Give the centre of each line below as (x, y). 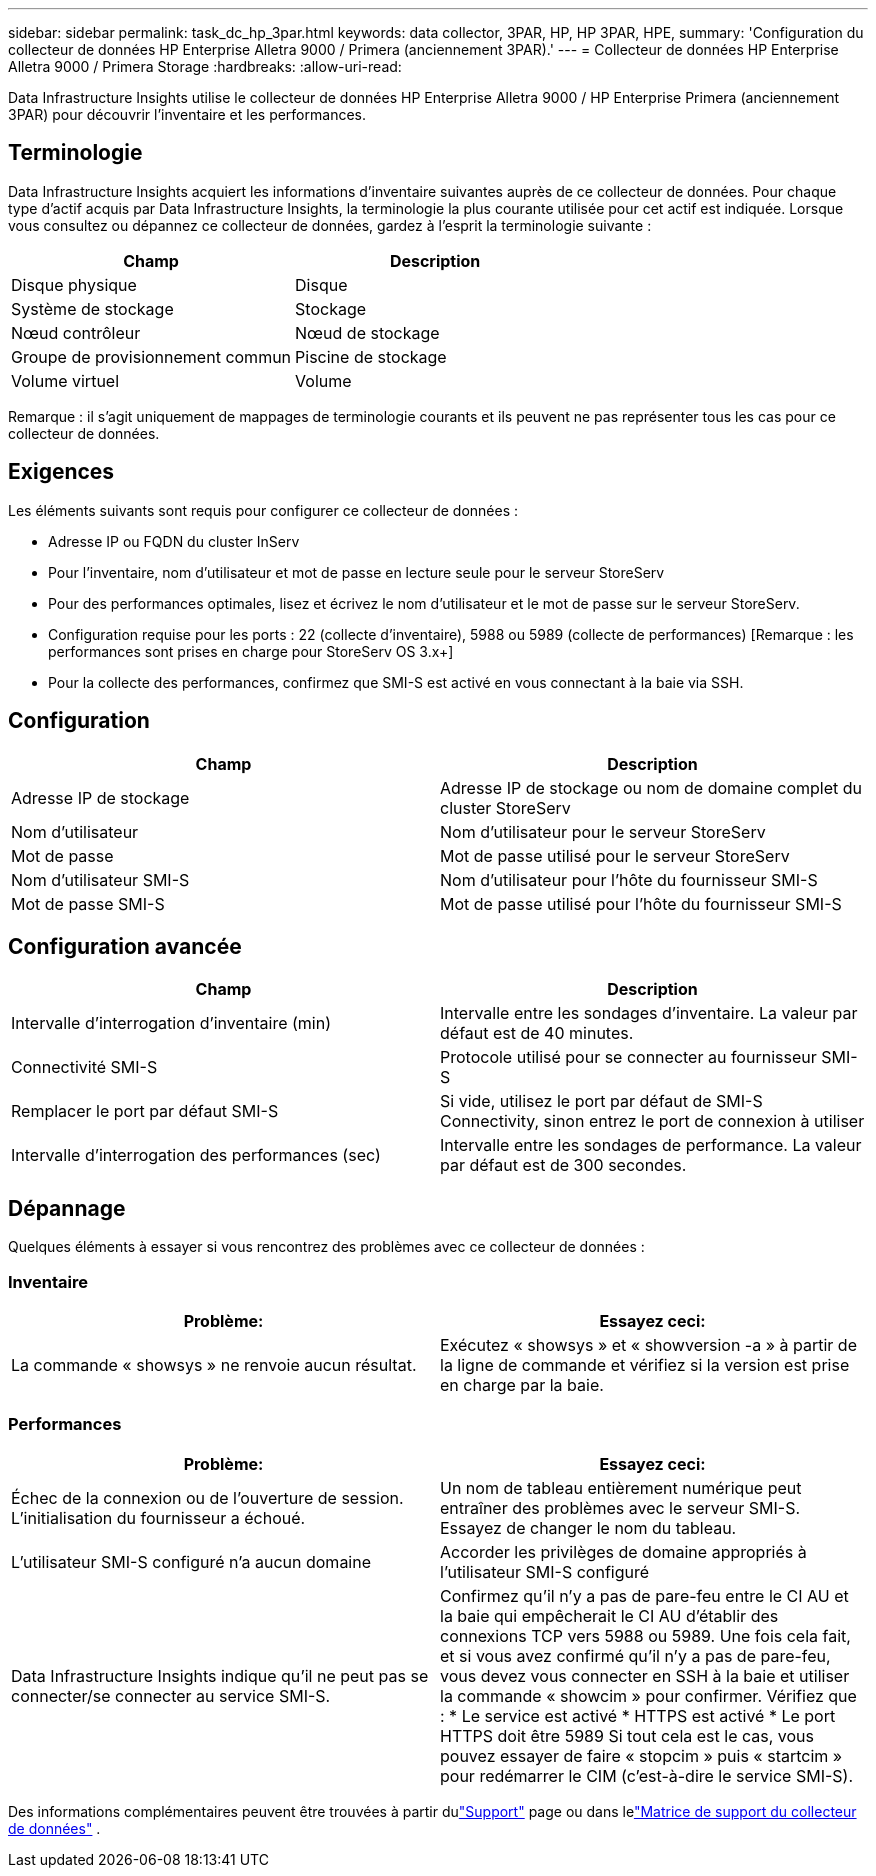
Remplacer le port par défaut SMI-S (145, 1111)
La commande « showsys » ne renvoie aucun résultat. (214, 1364)
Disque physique (74, 284)
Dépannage (67, 1208)
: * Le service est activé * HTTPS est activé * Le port (638, 1715)
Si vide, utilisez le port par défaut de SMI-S (601, 1101)
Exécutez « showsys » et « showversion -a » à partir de (648, 1344)
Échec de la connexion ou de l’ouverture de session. (207, 1497)
